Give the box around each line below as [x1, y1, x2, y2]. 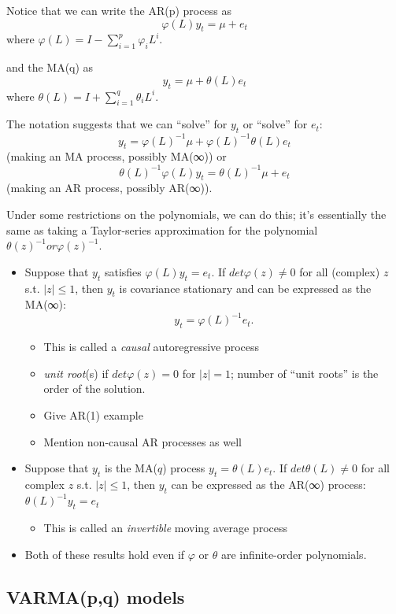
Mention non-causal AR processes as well [43, 433, 242, 449]
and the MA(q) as [6, 59, 94, 76]
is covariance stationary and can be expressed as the [119, 279, 372, 296]
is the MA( [104, 460, 157, 476]
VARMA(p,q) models [6, 584, 185, 608]
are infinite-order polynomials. [220, 546, 367, 562]
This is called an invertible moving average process [43, 520, 288, 536]
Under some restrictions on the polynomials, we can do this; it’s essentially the [6, 205, 387, 222]
